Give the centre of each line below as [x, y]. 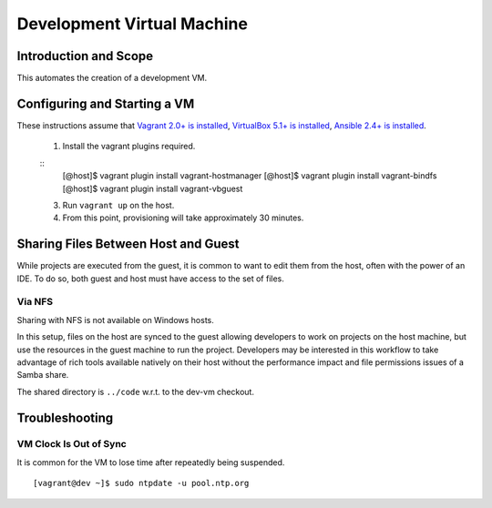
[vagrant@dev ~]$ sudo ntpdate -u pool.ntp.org [141, 483]
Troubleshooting [65, 417]
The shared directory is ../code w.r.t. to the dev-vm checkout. [136, 391]
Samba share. [43, 375]
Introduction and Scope [85, 56]
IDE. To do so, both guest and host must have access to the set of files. [150, 279]
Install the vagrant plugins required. [129, 147]
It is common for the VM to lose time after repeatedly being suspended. [151, 462]
